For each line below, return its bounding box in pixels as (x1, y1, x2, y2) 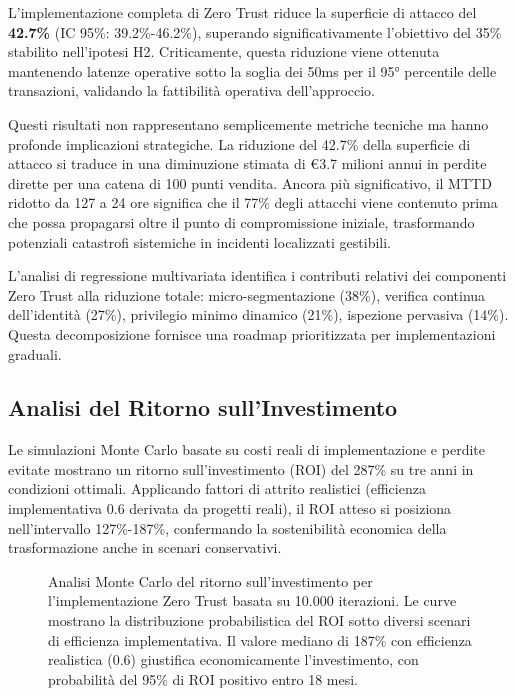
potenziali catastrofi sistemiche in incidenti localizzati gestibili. (8, 231, 392, 252)
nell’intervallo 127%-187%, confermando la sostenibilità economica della (8, 517, 447, 538)
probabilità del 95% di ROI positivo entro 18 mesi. (48, 668, 358, 689)
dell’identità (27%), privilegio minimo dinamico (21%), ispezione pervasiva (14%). (8, 304, 509, 325)
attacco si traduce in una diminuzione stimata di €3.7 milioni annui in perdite (8, 153, 487, 174)
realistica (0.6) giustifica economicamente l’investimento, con (48, 649, 419, 670)
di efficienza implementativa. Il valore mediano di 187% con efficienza (48, 629, 472, 650)
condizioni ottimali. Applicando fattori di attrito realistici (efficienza (8, 478, 426, 499)
